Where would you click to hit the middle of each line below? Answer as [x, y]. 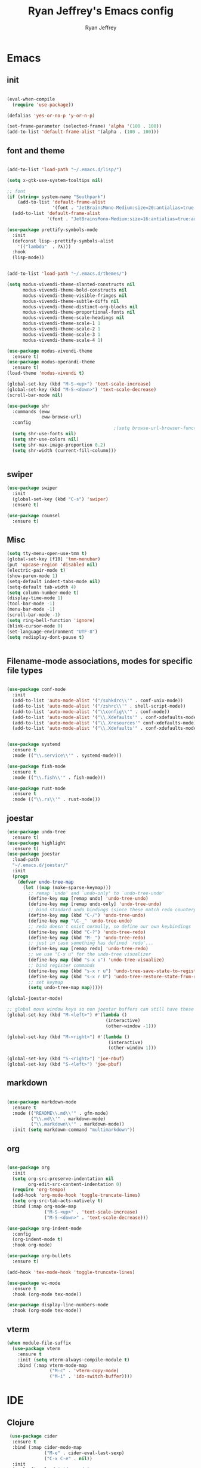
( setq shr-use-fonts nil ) [44, 434]
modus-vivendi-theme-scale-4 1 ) [63, 340]
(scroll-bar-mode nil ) [35, 395]
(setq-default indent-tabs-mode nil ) [54, 581]
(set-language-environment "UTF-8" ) [52, 632]
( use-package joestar [34, 854]
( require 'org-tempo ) [39, 1190]
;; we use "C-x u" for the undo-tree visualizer [90, 954]
